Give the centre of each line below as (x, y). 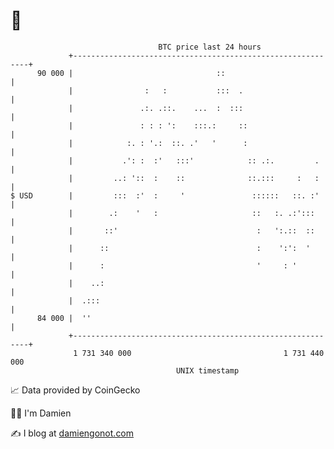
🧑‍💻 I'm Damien (41, 413)
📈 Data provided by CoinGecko (75, 390)
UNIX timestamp (207, 370)
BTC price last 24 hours (210, 47)
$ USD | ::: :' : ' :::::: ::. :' (165, 195)
